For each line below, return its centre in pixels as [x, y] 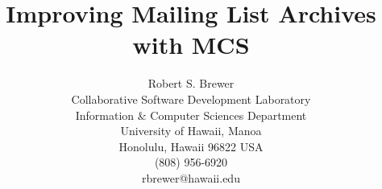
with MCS [191, 45]
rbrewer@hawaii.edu [191, 177]
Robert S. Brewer [191, 83]
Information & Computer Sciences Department [191, 115]
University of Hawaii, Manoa [191, 131]
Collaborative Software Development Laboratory [191, 99]
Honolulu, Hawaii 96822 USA [191, 146]
